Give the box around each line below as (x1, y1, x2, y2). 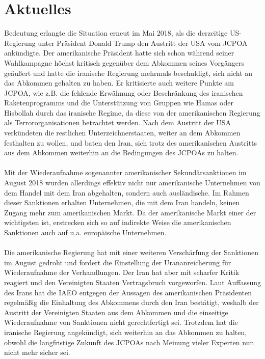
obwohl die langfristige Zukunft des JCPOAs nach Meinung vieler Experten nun (4, 337, 254, 347)
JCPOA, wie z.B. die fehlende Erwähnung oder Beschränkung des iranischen (4, 87, 243, 98)
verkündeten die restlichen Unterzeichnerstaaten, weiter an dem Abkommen (4, 127, 241, 138)
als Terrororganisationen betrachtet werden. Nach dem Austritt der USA (4, 117, 231, 128)
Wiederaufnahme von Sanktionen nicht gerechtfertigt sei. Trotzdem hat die (4, 317, 238, 327)
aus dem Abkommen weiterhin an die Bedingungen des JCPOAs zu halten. (4, 147, 238, 158)
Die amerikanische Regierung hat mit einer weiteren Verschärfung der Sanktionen (4, 247, 258, 258)
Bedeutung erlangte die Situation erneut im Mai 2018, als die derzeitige (4, 27, 228, 38)
